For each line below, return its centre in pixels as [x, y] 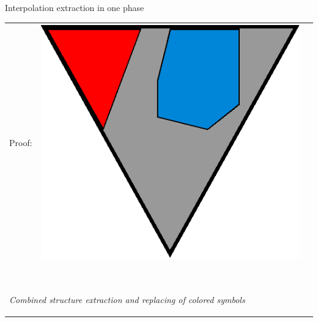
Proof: [21, 143]
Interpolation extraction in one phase [75, 8]
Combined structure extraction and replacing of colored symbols [127, 299]
